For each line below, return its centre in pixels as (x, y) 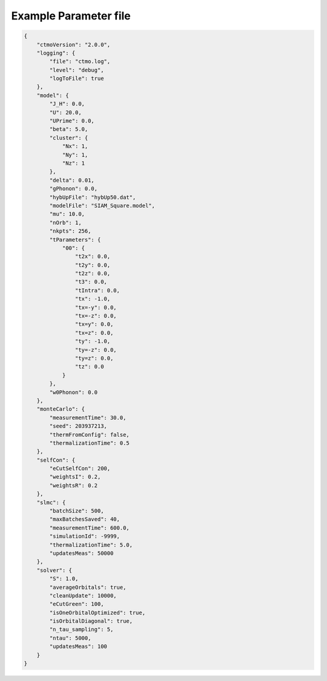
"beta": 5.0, (69, 129)
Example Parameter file (71, 16)
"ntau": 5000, (70, 638)
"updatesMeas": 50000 (81, 553)
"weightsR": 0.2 (74, 485)
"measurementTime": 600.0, (89, 528)
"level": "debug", (77, 70)
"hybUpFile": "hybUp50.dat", (93, 197)
